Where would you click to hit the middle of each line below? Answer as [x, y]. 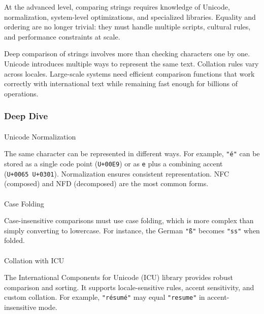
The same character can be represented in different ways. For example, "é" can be [132, 153]
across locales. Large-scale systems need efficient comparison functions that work [129, 73]
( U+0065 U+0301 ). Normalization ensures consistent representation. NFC [117, 173]
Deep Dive [26, 116]
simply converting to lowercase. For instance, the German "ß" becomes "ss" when [132, 230]
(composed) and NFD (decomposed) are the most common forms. [106, 183]
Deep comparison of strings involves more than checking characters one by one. [127, 54]
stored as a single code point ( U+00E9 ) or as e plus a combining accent [113, 164]
